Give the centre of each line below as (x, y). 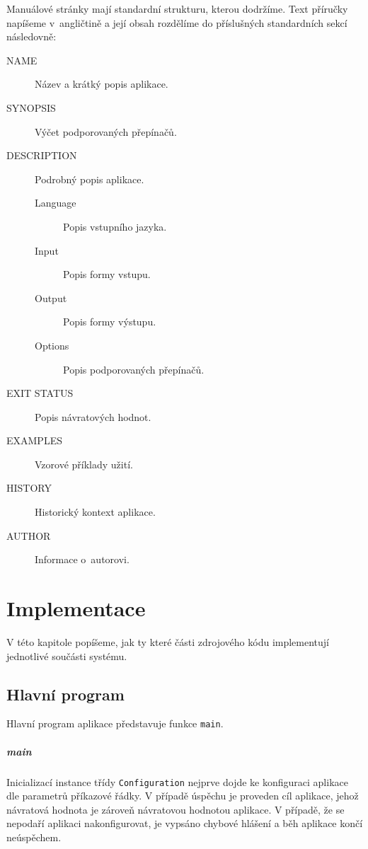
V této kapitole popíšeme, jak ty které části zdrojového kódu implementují (168, 641)
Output (51, 298)
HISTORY (29, 488)
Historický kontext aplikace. (95, 512)
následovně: (31, 36)
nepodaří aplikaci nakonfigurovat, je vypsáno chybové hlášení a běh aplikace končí (185, 823)
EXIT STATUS (40, 393)
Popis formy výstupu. (110, 322)
